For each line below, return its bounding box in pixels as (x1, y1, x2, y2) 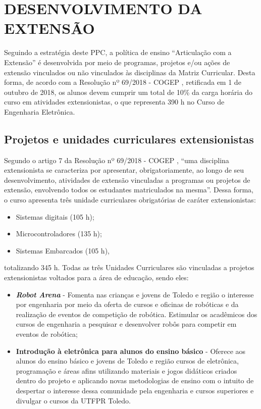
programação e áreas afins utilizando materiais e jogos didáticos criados (16, 365, 237, 376)
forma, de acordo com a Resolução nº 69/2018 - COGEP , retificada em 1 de (4, 77, 241, 87)
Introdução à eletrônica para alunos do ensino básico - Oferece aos (16, 345, 246, 356)
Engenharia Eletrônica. (4, 106, 75, 117)
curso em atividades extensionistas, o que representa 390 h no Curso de (4, 96, 225, 107)
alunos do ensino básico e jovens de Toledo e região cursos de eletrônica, (16, 355, 239, 366)
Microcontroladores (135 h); (16, 228, 102, 239)
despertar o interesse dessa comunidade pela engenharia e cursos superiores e (16, 385, 254, 395)
